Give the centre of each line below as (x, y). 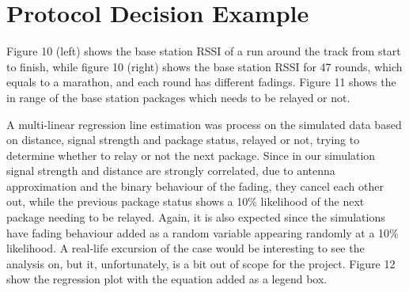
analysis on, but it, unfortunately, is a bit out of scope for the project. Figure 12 (201, 263)
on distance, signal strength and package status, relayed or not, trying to (183, 140)
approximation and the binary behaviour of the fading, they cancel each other (195, 186)
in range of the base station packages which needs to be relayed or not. (178, 97)
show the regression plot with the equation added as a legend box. (167, 279)
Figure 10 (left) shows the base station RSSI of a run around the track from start (204, 51)
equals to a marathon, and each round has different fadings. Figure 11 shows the (201, 82)
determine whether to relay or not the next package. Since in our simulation (191, 155)
